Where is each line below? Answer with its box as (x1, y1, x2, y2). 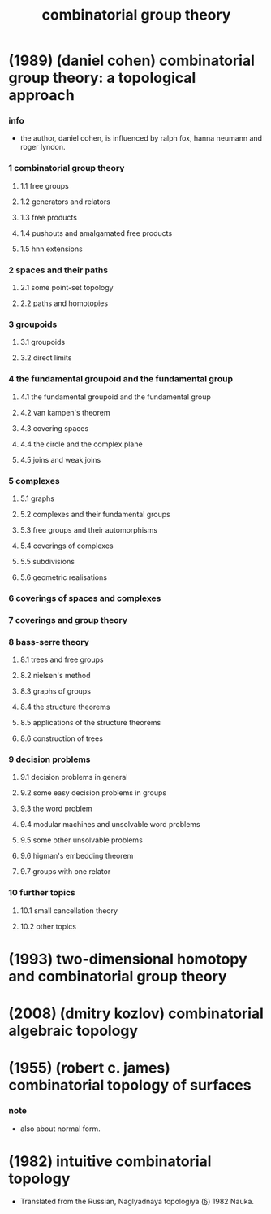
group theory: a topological (8, 69, 196, 87)
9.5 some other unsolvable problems (19, 835, 144, 845)
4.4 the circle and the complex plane (19, 439, 144, 449)
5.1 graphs (19, 494, 55, 503)
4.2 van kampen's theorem (19, 407, 110, 417)
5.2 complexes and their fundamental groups (19, 509, 170, 519)
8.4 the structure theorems (19, 702, 110, 712)
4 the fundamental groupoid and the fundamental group (8, 373, 234, 385)
